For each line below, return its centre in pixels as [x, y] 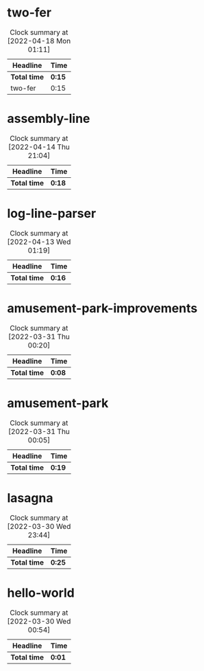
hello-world [41, 593]
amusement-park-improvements [102, 308]
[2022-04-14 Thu [39, 147]
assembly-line [49, 119]
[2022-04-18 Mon [39, 41]
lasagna [30, 498]
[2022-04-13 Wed [39, 242]
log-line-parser [52, 214]
